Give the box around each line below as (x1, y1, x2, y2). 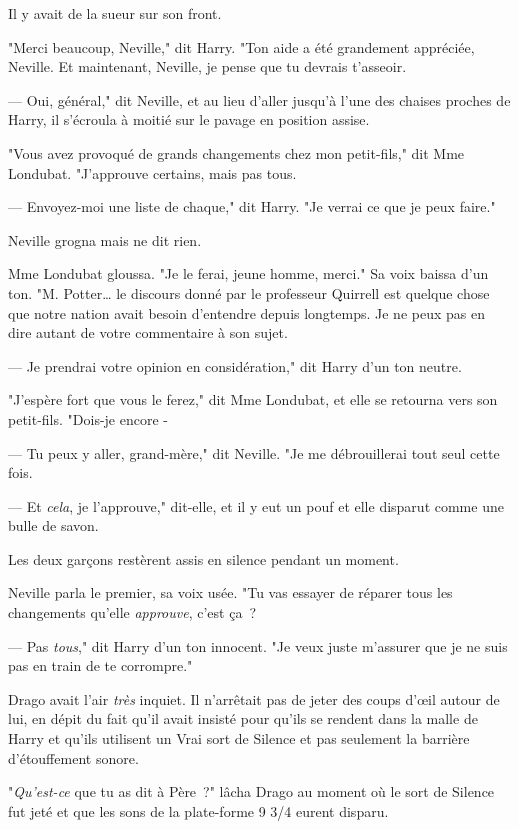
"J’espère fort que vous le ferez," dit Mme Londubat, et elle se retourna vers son (8, 389, 498, 410)
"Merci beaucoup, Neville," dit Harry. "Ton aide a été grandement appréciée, (8, 36, 475, 57)
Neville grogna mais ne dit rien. (8, 229, 202, 250)
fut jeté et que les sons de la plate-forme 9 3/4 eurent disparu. (8, 800, 389, 821)
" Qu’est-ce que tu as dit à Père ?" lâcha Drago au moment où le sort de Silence (8, 781, 495, 802)
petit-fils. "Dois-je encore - (8, 408, 168, 429)
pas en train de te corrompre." (8, 655, 193, 676)
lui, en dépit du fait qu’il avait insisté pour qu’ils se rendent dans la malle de (8, 708, 478, 729)
